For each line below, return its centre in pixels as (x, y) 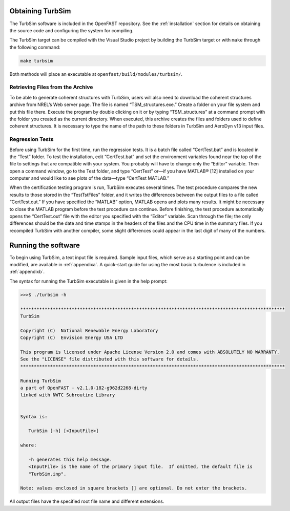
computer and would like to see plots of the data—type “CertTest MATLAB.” (89, 178)
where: (28, 445)
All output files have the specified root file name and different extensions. (87, 501)
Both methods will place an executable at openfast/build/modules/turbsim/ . (96, 74)
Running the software (45, 245)
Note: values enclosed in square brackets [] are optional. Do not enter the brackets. (134, 488)
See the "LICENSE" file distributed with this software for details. (109, 359)
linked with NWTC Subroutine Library (68, 395)
